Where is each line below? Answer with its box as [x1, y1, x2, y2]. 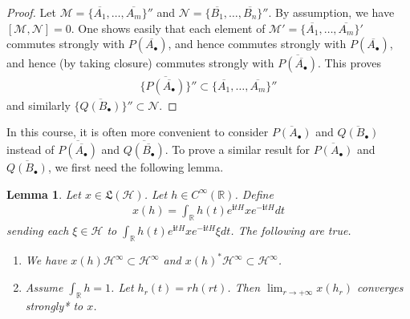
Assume [25, 279, 63, 296]
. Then [227, 279, 261, 296]
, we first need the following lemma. [47, 159, 224, 176]
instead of [6, 141, 55, 158]
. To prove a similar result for [164, 141, 311, 158]
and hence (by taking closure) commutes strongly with [6, 55, 274, 71]
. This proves [317, 55, 382, 71]
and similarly [6, 96, 71, 113]
